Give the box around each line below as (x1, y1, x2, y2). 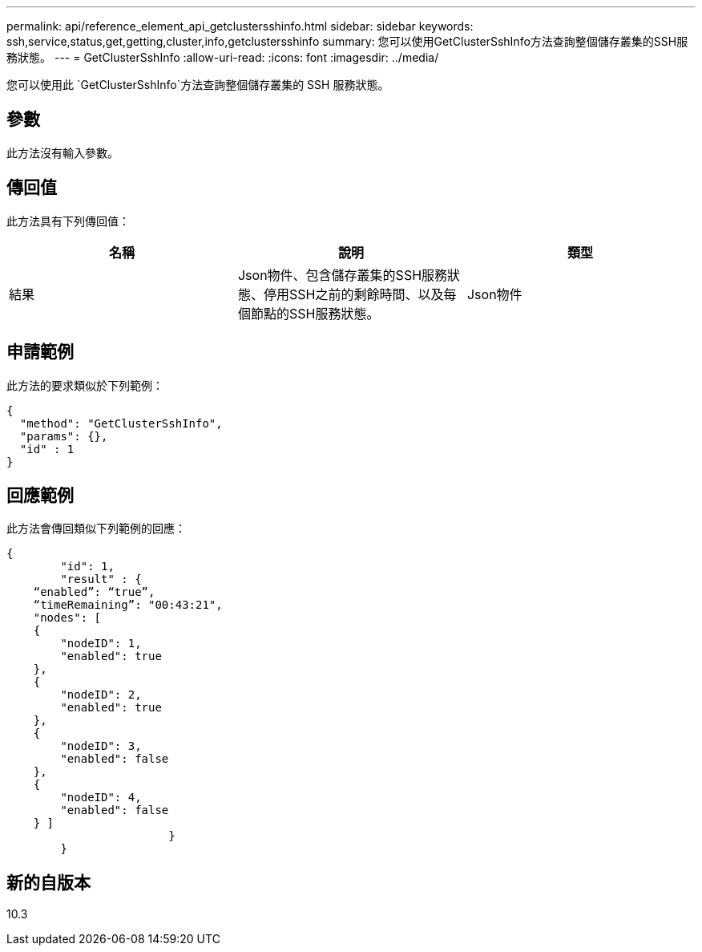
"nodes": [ (33, 611, 102, 625)
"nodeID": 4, (60, 791, 142, 804)
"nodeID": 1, (60, 637, 142, 650)
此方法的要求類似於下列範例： (6, 378, 163, 392)
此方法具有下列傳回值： (6, 213, 130, 228)
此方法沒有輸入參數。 (6, 145, 119, 160)
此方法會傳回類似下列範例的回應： (6, 521, 186, 536)
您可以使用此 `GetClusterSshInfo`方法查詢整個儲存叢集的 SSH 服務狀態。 (6, 78, 389, 91)
